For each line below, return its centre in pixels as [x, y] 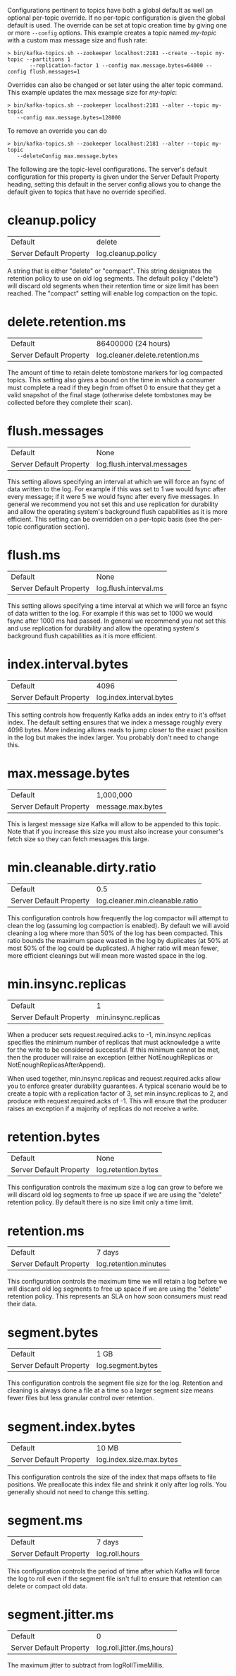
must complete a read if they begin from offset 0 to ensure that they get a [114, 387]
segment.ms [45, 1521]
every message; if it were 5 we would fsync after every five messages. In [113, 496]
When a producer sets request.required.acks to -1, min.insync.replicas [109, 1034]
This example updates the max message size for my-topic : [92, 92]
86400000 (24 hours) [133, 344]
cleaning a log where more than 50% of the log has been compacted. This [115, 933]
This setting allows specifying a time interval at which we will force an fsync [117, 605]
